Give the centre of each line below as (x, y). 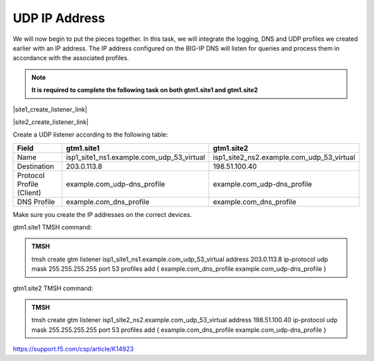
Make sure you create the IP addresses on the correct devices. (103, 214)
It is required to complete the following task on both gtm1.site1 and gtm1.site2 (145, 90)
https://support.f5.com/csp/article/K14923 (73, 349)
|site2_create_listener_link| (51, 122)
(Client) (29, 193)
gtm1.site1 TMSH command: (52, 227)
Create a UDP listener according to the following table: (90, 134)
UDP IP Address (59, 18)
